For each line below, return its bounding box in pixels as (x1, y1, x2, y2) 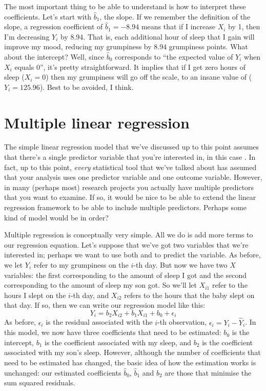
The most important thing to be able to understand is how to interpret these (4, 1, 246, 11)
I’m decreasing (4, 31, 50, 42)
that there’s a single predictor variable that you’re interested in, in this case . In (4, 152, 256, 162)
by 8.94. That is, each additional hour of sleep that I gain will (60, 31, 255, 42)
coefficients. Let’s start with (4, 11, 91, 22)
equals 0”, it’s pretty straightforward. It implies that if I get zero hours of (14, 61, 245, 72)
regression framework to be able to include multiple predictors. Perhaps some (4, 202, 247, 213)
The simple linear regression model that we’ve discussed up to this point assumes (4, 141, 259, 152)
